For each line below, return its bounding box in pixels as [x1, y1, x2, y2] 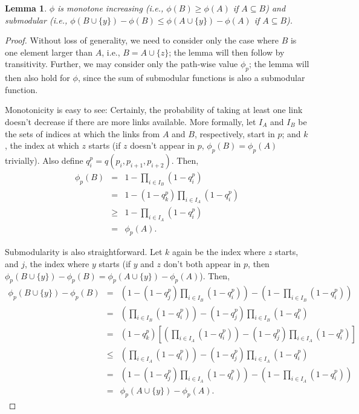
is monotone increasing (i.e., [57, 2, 164, 14]
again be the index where [172, 245, 266, 258]
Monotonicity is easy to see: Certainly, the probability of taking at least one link [5, 103, 303, 116]
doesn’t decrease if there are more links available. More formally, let [5, 115, 256, 128]
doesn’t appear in [130, 139, 195, 152]
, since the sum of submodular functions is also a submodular [77, 71, 305, 84]
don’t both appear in [163, 257, 241, 270]
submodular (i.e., [5, 13, 68, 26]
